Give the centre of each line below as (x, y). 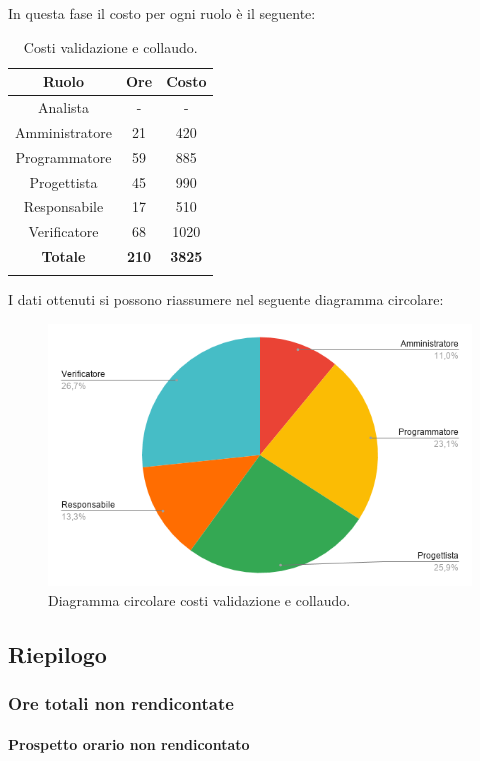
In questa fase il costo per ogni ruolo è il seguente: (162, 13)
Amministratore (63, 131)
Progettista (63, 181)
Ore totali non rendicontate (121, 703)
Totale (63, 256)
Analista (63, 107)
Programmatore (63, 156)
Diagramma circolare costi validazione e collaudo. (199, 599)
